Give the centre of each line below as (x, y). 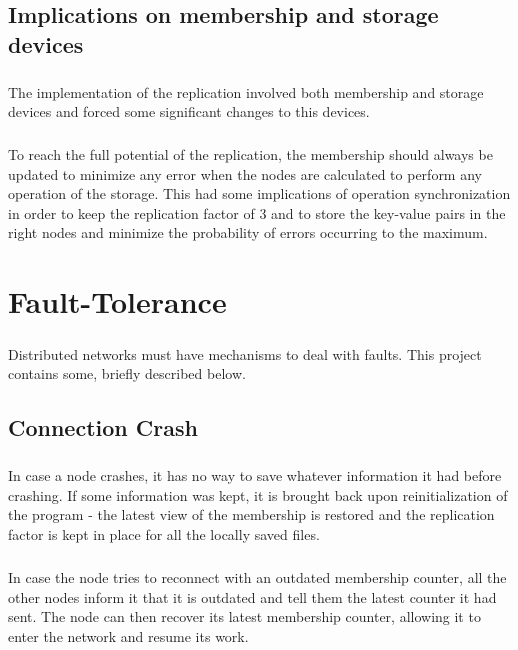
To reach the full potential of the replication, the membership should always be (250, 154)
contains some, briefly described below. (127, 373)
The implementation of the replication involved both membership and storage (246, 91)
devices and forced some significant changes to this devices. (189, 111)
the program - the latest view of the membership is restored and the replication (251, 514)
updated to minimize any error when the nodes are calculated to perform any (245, 173)
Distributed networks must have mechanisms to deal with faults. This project (245, 353)
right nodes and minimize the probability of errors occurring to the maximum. (248, 232)
